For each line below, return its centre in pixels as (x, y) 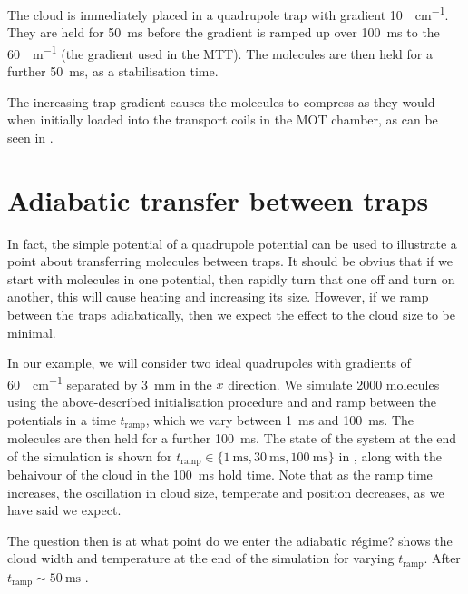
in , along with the (390, 455)
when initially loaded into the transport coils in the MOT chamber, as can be (223, 119)
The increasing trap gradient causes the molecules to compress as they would (221, 101)
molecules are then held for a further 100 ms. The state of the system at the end (232, 438)
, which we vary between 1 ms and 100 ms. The (280, 419)
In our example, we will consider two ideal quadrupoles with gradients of (209, 363)
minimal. (32, 332)
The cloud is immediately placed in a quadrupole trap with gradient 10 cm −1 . (228, 13)
